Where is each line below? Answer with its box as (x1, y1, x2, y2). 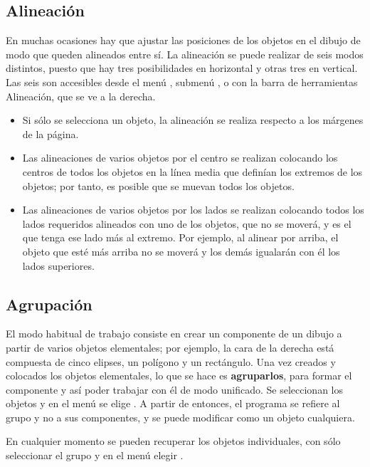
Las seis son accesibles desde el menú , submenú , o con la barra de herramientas (6, 74, 358, 89)
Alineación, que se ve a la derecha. (6, 88, 156, 103)
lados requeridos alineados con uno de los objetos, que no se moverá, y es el (22, 216, 351, 231)
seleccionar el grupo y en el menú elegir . (6, 448, 184, 463)
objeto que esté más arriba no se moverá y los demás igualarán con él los (22, 243, 340, 258)
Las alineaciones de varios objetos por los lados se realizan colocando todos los (22, 202, 364, 217)
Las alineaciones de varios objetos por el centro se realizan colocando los (22, 150, 338, 165)
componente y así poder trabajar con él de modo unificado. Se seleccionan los (6, 382, 344, 397)
